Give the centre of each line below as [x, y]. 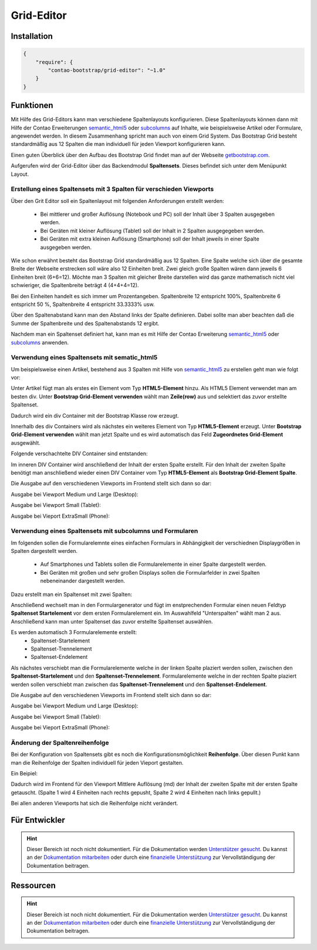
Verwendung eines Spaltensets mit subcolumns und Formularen [104, 531]
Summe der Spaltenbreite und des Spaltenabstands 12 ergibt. [85, 323]
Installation [32, 36]
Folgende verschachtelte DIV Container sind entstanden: [79, 454]
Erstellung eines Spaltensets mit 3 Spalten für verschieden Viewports [112, 189]
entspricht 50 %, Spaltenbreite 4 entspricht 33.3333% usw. [83, 304]
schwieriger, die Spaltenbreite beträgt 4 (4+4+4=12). [75, 285]
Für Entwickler [38, 820]
